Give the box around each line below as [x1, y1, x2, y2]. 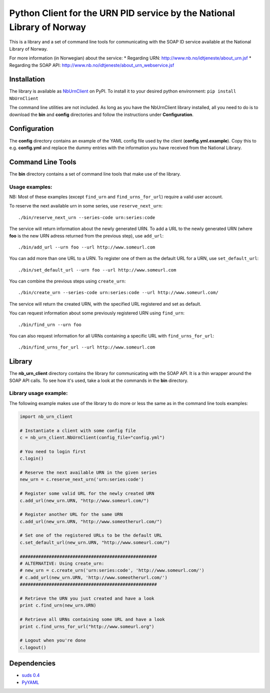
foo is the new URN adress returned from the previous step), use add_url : [9, 232, 164, 238]
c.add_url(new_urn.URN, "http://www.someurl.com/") [19, 497, 149, 503]
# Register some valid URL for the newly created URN [19, 490, 154, 496]
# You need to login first [19, 448, 86, 454]
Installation [9, 75, 45, 83]
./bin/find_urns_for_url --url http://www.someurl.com [18, 344, 155, 350]
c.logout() [19, 644, 46, 650]
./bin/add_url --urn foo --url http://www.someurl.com [18, 244, 155, 250]
